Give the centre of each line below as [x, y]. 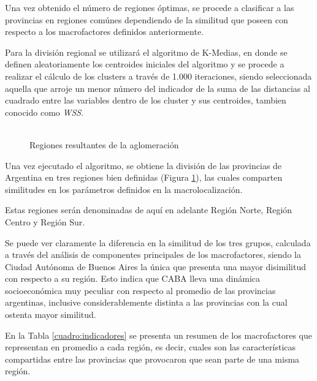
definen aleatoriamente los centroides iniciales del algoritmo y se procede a [145, 64]
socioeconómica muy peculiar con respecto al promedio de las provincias [140, 290]
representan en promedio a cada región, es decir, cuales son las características [151, 347]
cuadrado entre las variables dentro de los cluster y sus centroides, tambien [146, 100]
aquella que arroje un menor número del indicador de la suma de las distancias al [158, 88]
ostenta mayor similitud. [51, 315]
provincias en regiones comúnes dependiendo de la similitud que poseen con [147, 19]
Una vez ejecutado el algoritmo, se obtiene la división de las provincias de [143, 165]
